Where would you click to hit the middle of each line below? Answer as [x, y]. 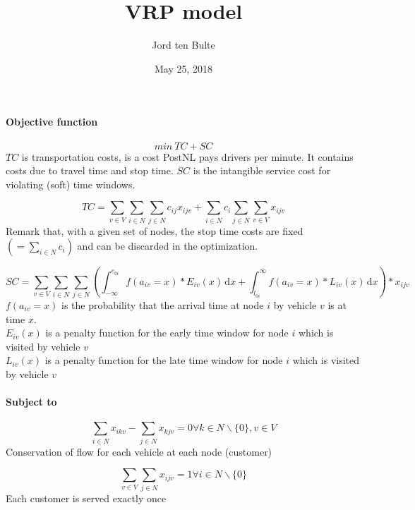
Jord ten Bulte [184, 45]
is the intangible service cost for [262, 170]
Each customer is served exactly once [86, 498]
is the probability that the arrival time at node [163, 305]
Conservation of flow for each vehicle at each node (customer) [139, 451]
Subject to [31, 402]
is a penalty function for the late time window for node [164, 360]
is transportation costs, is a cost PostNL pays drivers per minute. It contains [187, 156]
